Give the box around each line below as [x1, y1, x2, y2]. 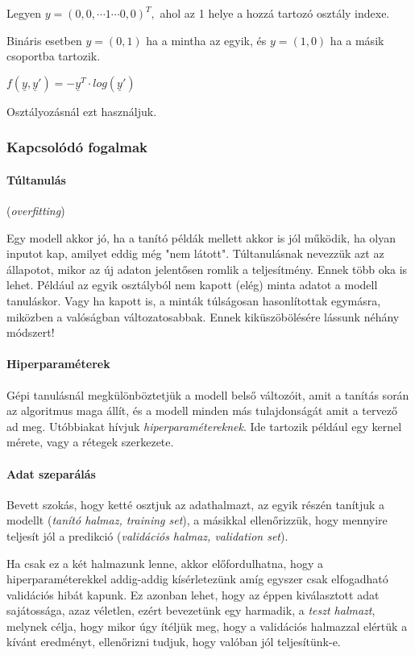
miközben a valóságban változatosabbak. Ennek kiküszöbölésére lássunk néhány [6, 308, 400, 325]
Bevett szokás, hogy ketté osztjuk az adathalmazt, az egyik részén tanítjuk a [6, 495, 385, 512]
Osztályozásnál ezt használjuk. [6, 102, 157, 119]
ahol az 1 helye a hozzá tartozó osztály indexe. [160, 5, 390, 21]
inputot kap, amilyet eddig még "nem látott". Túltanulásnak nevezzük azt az [6, 245, 384, 262]
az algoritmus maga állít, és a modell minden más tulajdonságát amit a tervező [6, 402, 397, 419]
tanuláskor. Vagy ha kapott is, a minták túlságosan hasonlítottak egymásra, [6, 292, 381, 309]
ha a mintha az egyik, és [146, 31, 267, 48]
